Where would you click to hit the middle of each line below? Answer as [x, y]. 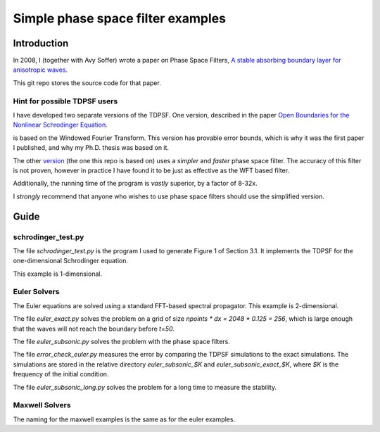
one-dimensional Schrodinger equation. [70, 261]
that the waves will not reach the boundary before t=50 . [94, 329]
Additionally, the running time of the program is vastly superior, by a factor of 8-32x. [135, 184]
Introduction [41, 43]
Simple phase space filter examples [120, 18]
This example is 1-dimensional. [57, 274]
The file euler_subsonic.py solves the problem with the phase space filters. [121, 341]
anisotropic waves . [40, 70]
